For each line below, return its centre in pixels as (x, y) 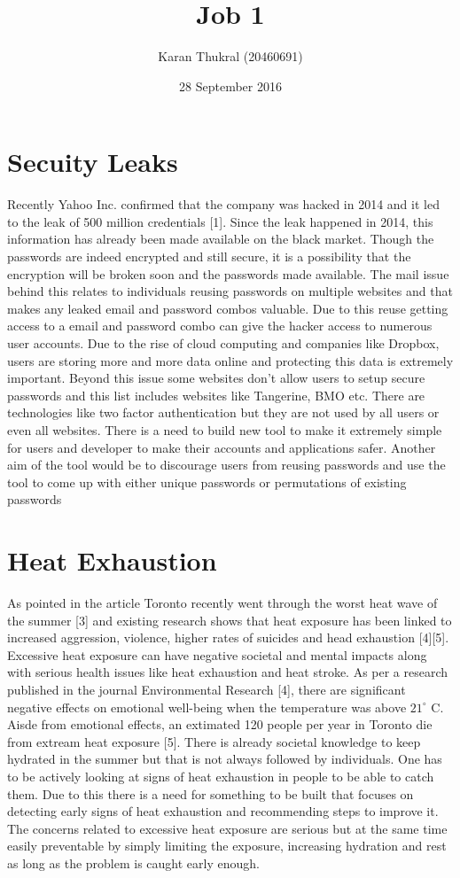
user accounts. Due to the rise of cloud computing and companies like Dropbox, (223, 343)
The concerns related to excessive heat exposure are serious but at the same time (227, 828)
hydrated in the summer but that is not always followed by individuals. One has (225, 759)
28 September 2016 (230, 85)
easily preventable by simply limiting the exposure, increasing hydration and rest (227, 846)
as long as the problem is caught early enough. (133, 862)
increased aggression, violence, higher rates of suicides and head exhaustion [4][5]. (228, 637)
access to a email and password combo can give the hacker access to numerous (220, 326)
